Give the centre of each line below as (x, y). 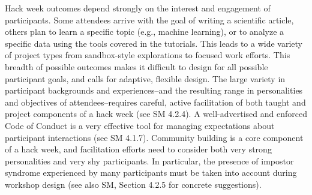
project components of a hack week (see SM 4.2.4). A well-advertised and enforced (156, 114)
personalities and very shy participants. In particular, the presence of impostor (149, 160)
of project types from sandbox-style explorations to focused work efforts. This (148, 55)
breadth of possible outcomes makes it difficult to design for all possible (136, 66)
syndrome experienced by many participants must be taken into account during (151, 172)
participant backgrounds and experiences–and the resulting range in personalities (154, 90)
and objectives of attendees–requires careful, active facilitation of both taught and (155, 102)
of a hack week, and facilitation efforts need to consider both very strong (138, 149)
